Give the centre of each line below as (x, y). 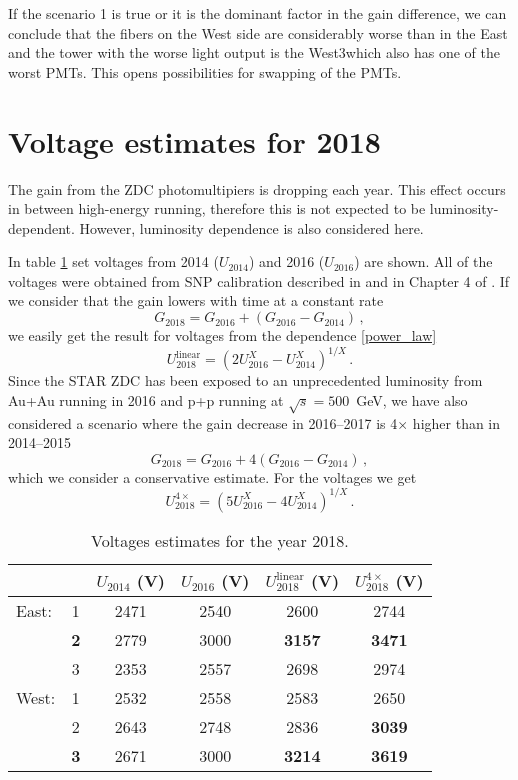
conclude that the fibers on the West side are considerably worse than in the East (258, 32)
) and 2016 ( (286, 261)
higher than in (456, 422)
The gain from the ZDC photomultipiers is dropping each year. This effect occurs (257, 188)
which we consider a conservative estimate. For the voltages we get (212, 476)
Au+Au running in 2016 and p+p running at (146, 399)
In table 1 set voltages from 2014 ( (113, 261)
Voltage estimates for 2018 (194, 140)
